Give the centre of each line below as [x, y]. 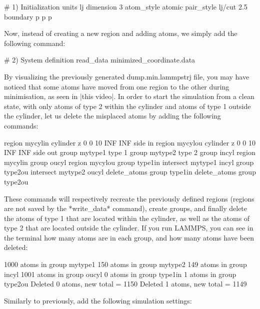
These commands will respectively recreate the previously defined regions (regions [129, 198]
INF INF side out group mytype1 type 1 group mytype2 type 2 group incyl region [130, 152]
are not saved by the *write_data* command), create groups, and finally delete [126, 208]
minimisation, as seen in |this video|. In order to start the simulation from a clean [129, 96]
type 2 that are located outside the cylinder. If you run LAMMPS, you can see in [129, 228]
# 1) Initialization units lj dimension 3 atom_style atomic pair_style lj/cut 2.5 [126, 6]
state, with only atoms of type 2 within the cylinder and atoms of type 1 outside [127, 106]
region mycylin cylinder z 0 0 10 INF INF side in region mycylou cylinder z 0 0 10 [130, 142]
